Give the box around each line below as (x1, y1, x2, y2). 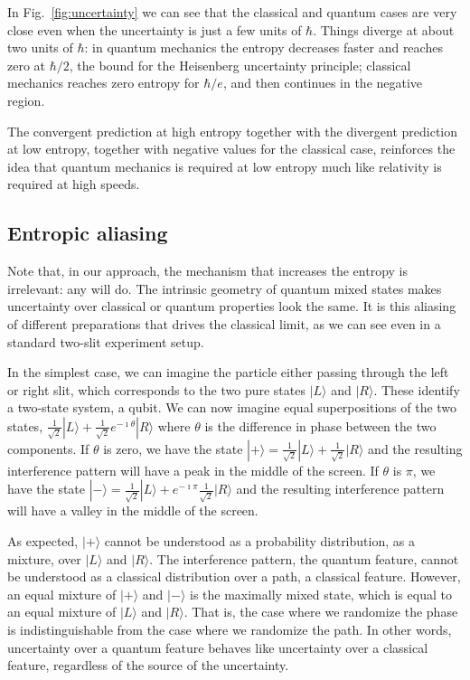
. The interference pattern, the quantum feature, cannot (149, 549, 459, 568)
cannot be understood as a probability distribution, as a (104, 532, 415, 551)
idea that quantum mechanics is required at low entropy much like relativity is (7, 156, 442, 175)
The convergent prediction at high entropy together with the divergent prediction (7, 121, 458, 140)
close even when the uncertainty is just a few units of (7, 20, 302, 39)
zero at (7, 55, 46, 74)
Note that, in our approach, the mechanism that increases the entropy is (7, 261, 409, 280)
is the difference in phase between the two (204, 416, 437, 435)
